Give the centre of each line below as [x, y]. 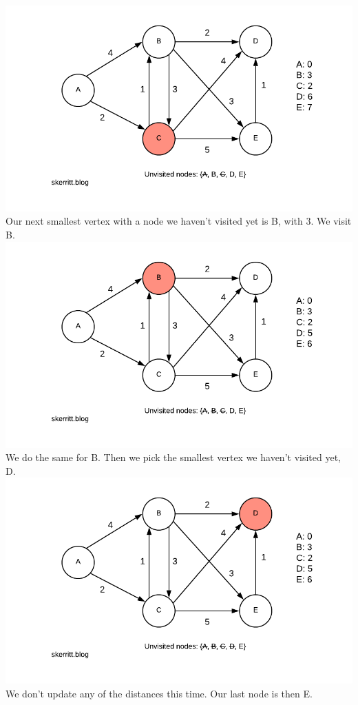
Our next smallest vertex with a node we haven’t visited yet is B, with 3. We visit [179, 221]
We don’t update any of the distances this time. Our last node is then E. [159, 693]
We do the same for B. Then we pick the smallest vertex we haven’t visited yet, [173, 457]
